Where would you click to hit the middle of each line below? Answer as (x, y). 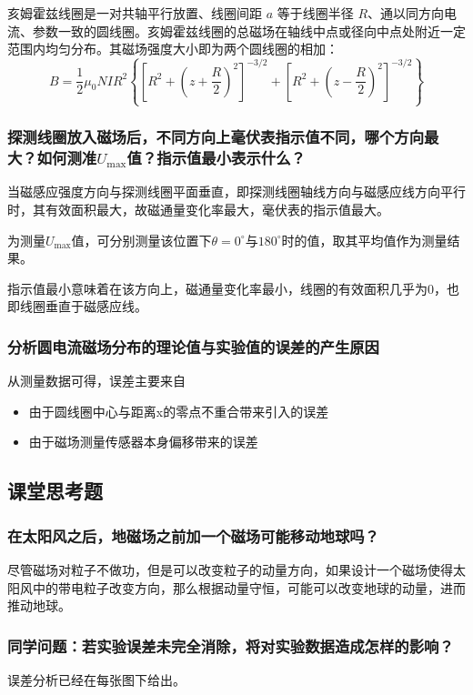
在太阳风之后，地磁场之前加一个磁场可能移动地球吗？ (193, 535)
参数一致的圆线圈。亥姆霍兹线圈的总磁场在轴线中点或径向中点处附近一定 (249, 30)
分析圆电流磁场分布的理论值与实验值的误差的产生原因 (193, 346)
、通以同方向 (406, 13)
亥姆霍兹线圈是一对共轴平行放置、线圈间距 (135, 13)
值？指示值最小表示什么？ (216, 158)
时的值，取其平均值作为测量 (364, 240)
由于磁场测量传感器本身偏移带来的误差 (143, 442)
